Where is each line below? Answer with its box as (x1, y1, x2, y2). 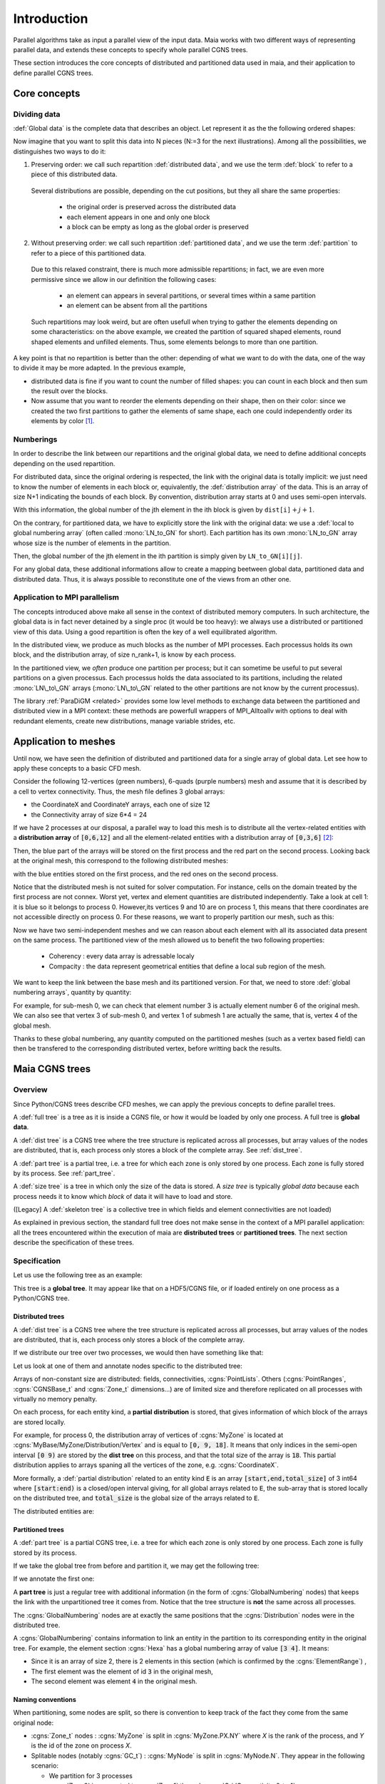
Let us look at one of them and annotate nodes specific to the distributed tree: (13, 1362, 242, 1370)
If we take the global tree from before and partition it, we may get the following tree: (13, 1561, 260, 1570)
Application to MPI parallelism (13, 592, 120, 602)
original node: (13, 1718, 54, 1727)
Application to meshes (13, 735, 115, 747)
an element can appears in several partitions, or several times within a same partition (66, 291, 317, 300)
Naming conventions (13, 1695, 76, 1703)
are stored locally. (13, 1417, 66, 1426)
